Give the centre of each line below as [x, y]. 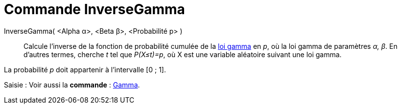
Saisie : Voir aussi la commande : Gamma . [72, 85]
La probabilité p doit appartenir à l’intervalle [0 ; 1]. [85, 69]
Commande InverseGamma [94, 9]
